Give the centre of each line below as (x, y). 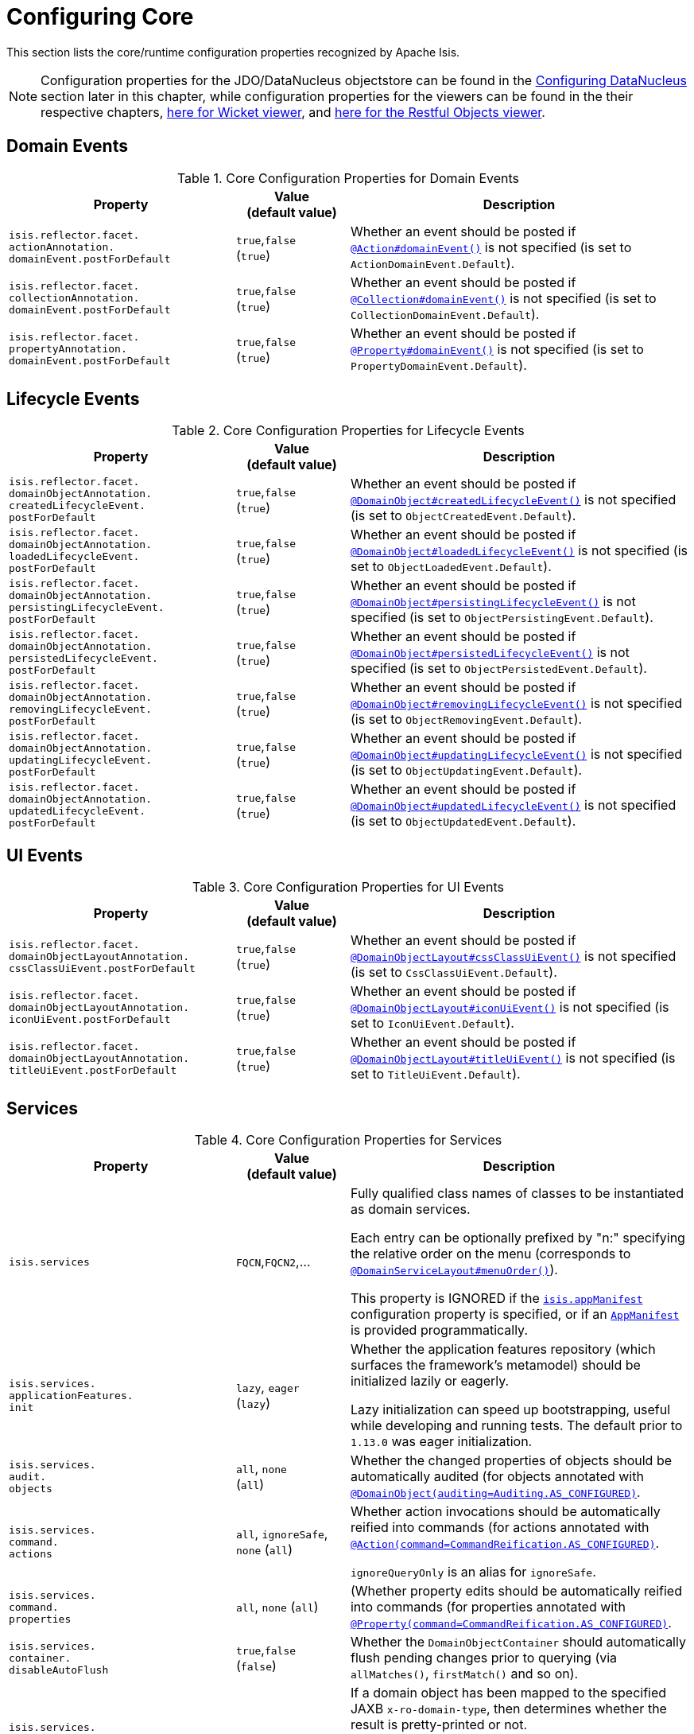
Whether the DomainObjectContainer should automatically (518, 1642)
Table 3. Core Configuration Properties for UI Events (348, 887)
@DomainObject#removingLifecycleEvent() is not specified (516, 704)
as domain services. (410, 1209)
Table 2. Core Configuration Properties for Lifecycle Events (348, 431)
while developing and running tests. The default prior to (516, 1426)
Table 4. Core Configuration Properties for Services (348, 1140)
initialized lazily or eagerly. (430, 1381)
